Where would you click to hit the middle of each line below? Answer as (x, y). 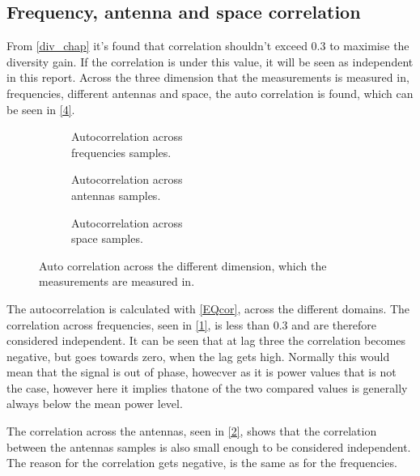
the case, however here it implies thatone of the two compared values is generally (207, 387)
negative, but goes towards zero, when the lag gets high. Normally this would (198, 356)
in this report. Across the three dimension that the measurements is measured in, (208, 77)
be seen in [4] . (41, 109)
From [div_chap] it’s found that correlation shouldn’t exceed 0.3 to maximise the (208, 46)
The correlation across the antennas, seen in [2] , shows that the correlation (192, 431)
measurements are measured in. (117, 281)
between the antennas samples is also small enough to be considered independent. (209, 446)
